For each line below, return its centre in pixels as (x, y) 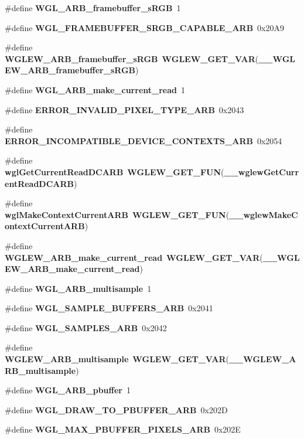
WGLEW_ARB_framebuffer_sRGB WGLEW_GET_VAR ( (132, 58)
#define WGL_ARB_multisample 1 (78, 288)
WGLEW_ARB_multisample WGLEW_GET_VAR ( (117, 359)
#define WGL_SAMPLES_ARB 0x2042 (86, 327)
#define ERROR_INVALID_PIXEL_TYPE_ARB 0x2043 (124, 109)
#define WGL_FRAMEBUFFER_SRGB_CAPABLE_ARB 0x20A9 (144, 27)
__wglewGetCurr (262, 171)
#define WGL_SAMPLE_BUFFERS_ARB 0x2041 (109, 308)
